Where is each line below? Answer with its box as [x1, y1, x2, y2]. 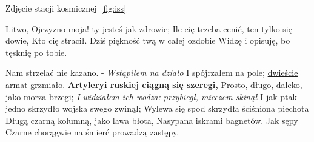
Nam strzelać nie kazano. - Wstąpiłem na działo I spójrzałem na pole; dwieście [5, 66, 298, 79]
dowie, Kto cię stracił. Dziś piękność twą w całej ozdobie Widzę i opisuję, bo [5, 34, 290, 47]
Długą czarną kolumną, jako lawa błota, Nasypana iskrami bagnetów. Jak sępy [5, 113, 298, 126]
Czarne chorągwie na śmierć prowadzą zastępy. [5, 126, 179, 138]
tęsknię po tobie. [5, 46, 67, 58]
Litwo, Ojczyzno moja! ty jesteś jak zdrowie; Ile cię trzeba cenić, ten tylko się [5, 22, 292, 35]
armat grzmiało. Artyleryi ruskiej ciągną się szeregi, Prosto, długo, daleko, [5, 78, 302, 90]
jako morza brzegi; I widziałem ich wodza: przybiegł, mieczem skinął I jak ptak [5, 90, 297, 103]
